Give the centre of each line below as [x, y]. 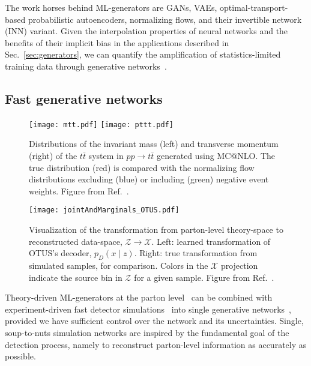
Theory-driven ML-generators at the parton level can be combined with [139, 297]
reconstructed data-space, [76, 241]
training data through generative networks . [86, 66]
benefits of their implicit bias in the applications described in [117, 42]
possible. [20, 356]
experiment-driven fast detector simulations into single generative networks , [148, 309]
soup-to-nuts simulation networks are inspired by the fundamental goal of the [147, 332]
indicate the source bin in [76, 277]
